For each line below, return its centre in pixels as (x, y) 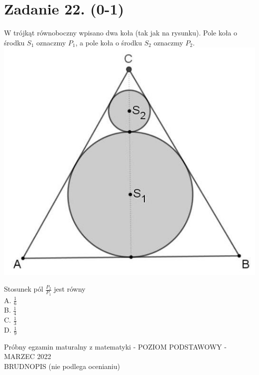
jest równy (70, 289)
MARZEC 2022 (28, 356)
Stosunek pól (24, 289)
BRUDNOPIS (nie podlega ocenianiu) (62, 366)
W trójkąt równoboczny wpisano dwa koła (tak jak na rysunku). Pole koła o (121, 33)
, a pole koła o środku (109, 42)
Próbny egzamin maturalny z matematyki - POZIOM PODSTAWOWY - (115, 346)
